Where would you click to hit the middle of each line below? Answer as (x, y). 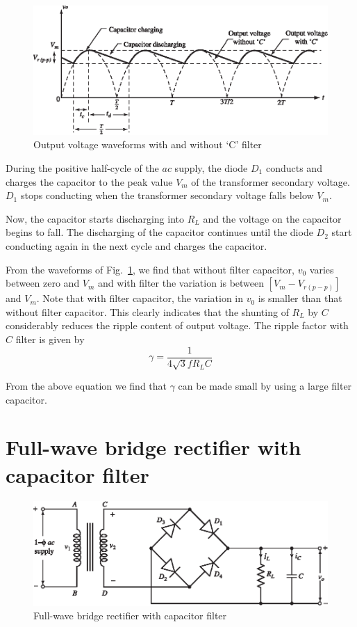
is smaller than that (300, 298)
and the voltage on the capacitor (272, 218)
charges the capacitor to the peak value (89, 181)
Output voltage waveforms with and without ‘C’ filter (148, 144)
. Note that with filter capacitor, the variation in (140, 298)
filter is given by (50, 339)
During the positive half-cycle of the (82, 168)
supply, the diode (211, 168)
